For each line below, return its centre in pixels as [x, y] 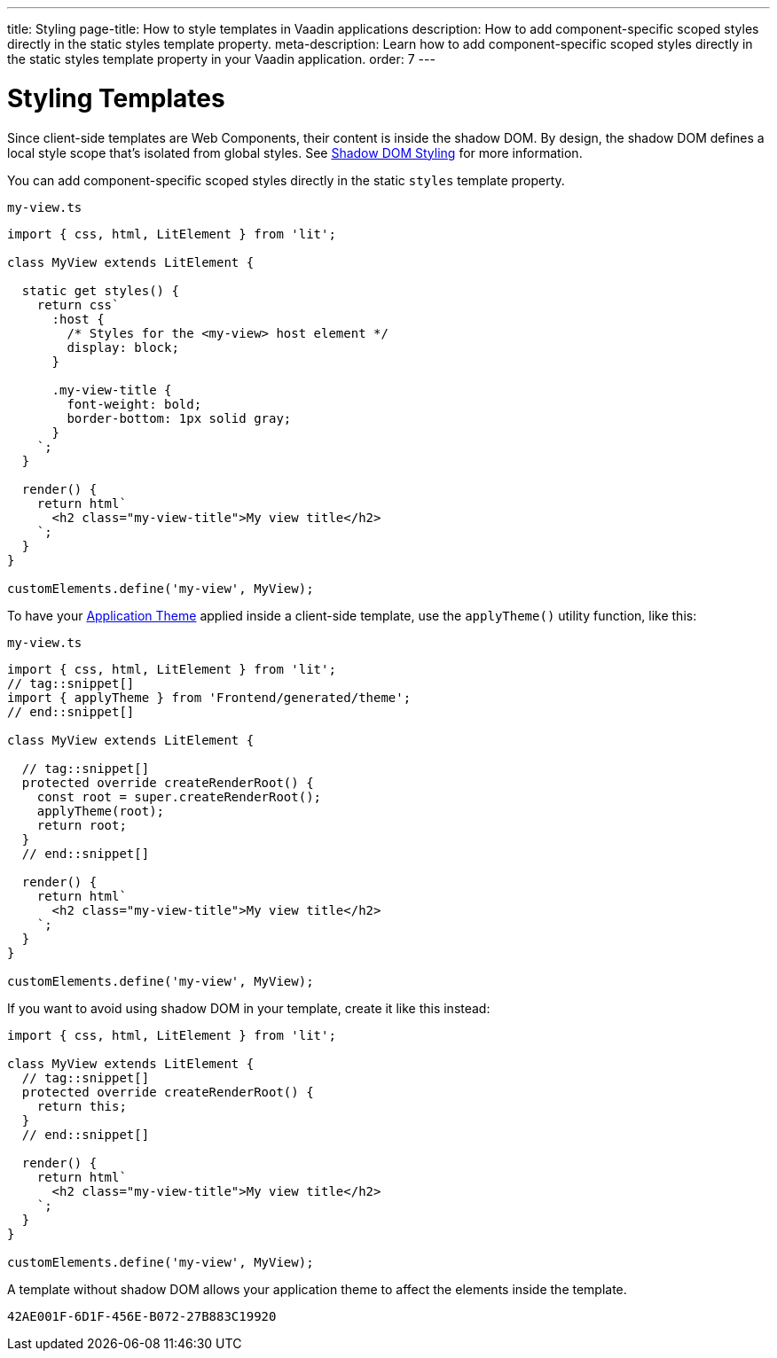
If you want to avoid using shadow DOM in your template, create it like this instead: [249, 1008]
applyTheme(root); [101, 811]
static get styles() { [100, 290]
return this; [82, 1106]
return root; [82, 825]
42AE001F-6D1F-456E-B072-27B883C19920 [142, 1316]
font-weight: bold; [134, 404]
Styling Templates [116, 98]
